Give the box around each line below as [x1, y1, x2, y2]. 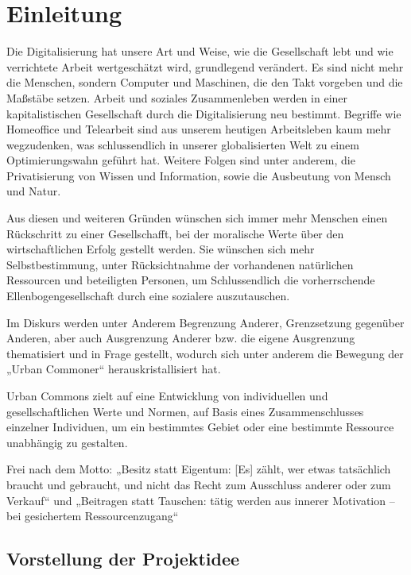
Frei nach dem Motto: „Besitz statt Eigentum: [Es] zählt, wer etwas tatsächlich [6, 461, 391, 477]
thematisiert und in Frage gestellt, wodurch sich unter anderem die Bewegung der [6, 345, 404, 361]
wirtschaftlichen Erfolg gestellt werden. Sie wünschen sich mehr [6, 241, 315, 257]
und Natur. [6, 183, 61, 199]
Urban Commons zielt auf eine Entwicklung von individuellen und [6, 388, 328, 403]
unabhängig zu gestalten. [6, 434, 128, 450]
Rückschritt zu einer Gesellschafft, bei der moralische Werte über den [6, 225, 344, 241]
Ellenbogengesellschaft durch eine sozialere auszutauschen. [6, 287, 290, 304]
